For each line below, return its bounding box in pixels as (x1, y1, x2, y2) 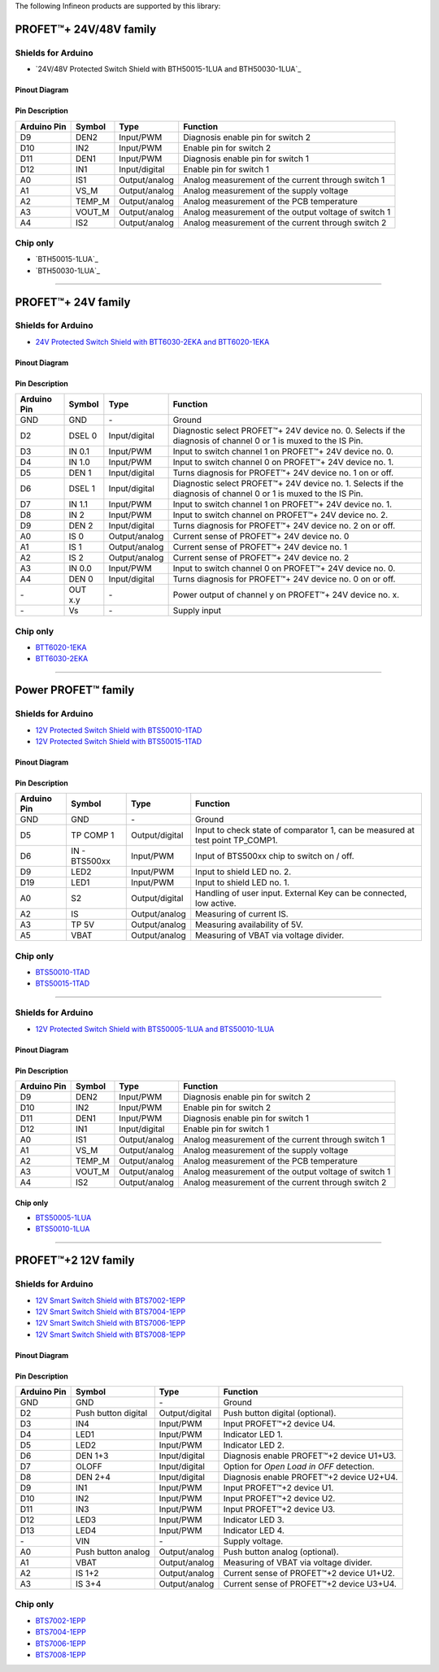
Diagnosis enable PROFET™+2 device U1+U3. (223, 1450, 397, 1461)
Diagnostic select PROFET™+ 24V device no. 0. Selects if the (172, 425, 406, 437)
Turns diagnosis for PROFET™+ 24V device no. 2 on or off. (172, 520, 396, 532)
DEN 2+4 (75, 1472, 111, 1483)
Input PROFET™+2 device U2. (223, 1493, 336, 1504)
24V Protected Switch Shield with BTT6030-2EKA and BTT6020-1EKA (35, 337, 270, 346)
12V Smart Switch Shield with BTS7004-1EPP (35, 1306, 186, 1317)
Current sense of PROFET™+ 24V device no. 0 (172, 531, 350, 542)
